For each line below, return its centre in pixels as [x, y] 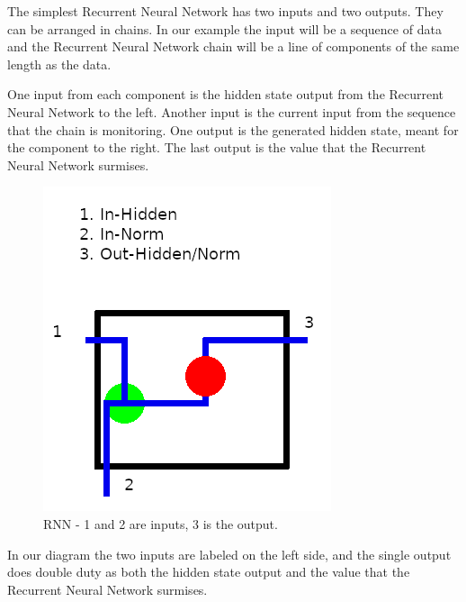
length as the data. [59, 64]
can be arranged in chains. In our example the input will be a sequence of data [224, 28]
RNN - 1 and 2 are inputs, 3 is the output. [161, 523]
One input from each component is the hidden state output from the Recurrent [226, 94]
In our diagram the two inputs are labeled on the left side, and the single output [229, 554]
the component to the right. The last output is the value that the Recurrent [217, 147]
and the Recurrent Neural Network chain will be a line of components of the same [233, 46]
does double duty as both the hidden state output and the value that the [209, 572]
